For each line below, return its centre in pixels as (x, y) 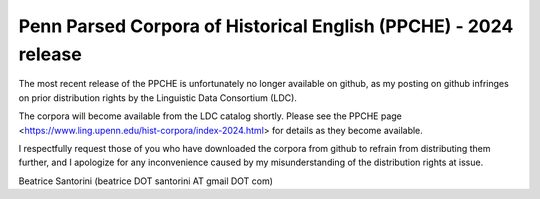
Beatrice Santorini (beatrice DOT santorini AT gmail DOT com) (146, 181)
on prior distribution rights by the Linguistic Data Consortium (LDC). (157, 97)
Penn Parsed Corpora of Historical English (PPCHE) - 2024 (266, 26)
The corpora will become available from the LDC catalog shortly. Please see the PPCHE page (210, 116)
